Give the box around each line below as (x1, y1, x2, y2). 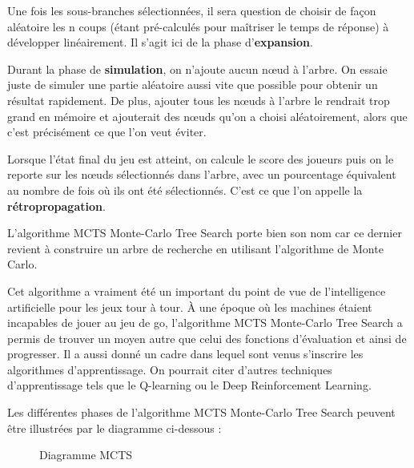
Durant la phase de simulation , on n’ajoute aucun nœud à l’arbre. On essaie (7, 60, 388, 77)
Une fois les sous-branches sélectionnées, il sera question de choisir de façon (7, 2, 376, 18)
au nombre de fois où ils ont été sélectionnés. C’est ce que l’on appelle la (7, 181, 363, 198)
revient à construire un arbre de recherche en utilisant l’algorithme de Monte (7, 240, 384, 256)
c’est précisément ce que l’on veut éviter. (7, 123, 207, 140)
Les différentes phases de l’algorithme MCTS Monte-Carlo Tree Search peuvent (7, 404, 396, 421)
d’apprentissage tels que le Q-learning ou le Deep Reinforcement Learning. (7, 377, 372, 393)
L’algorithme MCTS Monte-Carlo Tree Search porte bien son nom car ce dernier (7, 224, 402, 241)
